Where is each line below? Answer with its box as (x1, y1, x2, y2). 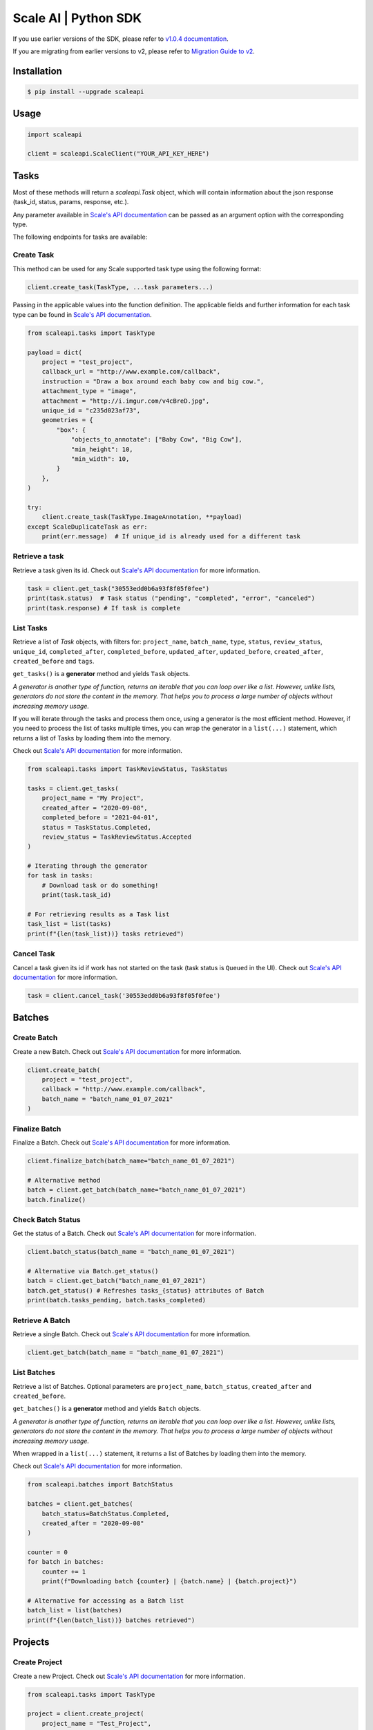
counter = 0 (27, 1549, 68, 1556)
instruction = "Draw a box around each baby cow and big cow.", (41, 377, 265, 385)
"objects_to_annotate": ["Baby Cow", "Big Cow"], (70, 436, 242, 444)
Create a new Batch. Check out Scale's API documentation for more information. (12, 1047, 242, 1055)
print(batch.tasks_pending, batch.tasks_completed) (27, 1296, 207, 1304)
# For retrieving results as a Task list (27, 911, 170, 918)
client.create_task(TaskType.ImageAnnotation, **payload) (41, 513, 242, 521)
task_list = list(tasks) (27, 920, 112, 928)
